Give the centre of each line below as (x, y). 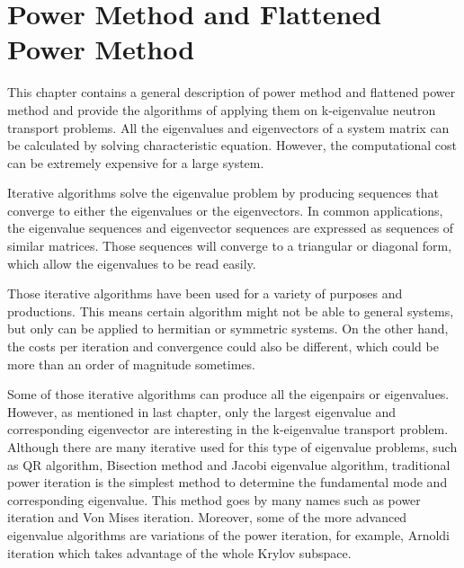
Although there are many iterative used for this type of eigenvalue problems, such (232, 447)
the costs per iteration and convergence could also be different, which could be (223, 346)
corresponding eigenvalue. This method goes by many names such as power (214, 499)
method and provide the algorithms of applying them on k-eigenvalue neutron (222, 109)
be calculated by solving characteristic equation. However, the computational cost (232, 145)
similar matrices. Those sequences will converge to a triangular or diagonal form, (230, 246)
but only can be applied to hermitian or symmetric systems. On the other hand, (228, 328)
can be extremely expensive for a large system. (136, 162)
